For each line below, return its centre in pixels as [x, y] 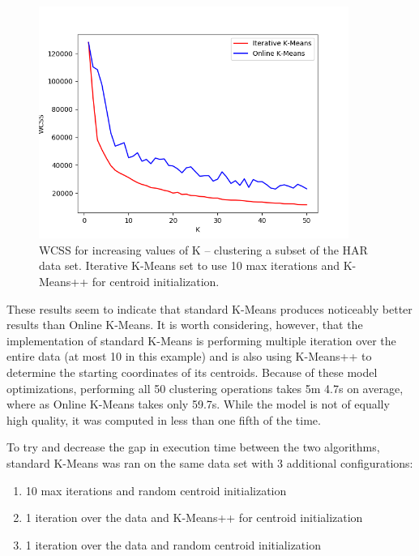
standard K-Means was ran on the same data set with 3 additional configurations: [210, 462]
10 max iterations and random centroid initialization [156, 490]
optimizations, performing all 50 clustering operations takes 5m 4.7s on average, [205, 388]
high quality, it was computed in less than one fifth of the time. [164, 419]
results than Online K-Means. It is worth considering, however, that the [185, 325]
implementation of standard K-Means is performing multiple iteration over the [201, 340]
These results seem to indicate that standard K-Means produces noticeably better [209, 308]
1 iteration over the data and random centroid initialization [173, 544]
